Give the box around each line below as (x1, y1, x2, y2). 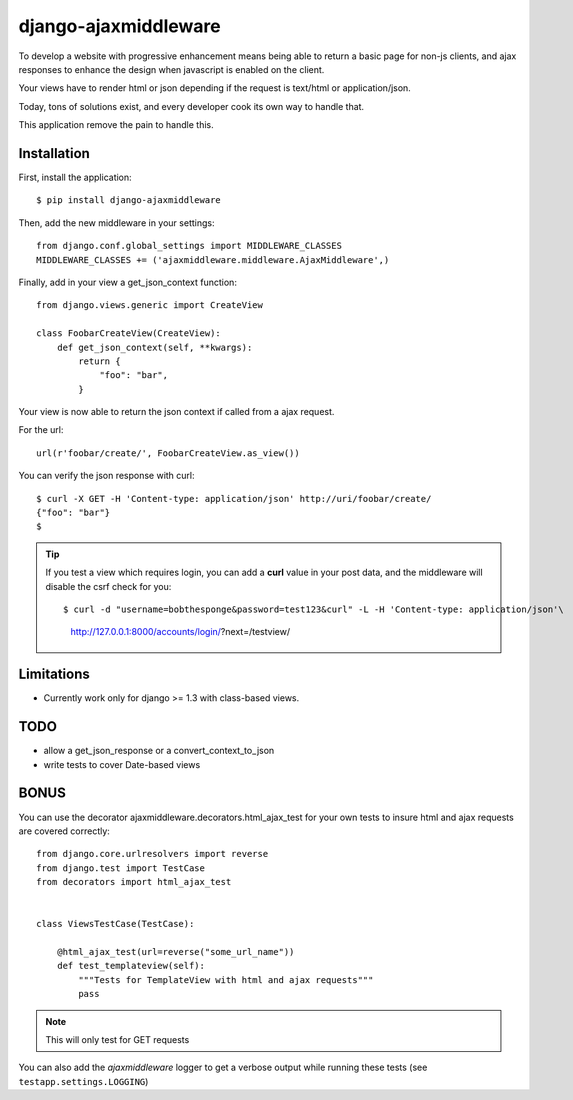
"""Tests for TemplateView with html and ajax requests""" (78, 974, 374, 985)
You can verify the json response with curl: (18, 470, 195, 482)
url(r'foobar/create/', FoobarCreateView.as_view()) (36, 447, 300, 459)
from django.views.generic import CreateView (36, 300, 264, 311)
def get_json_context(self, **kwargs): (56, 341, 253, 353)
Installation (18, 145, 90, 162)
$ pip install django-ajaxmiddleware (36, 195, 222, 206)
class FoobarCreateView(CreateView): (36, 328, 222, 339)
